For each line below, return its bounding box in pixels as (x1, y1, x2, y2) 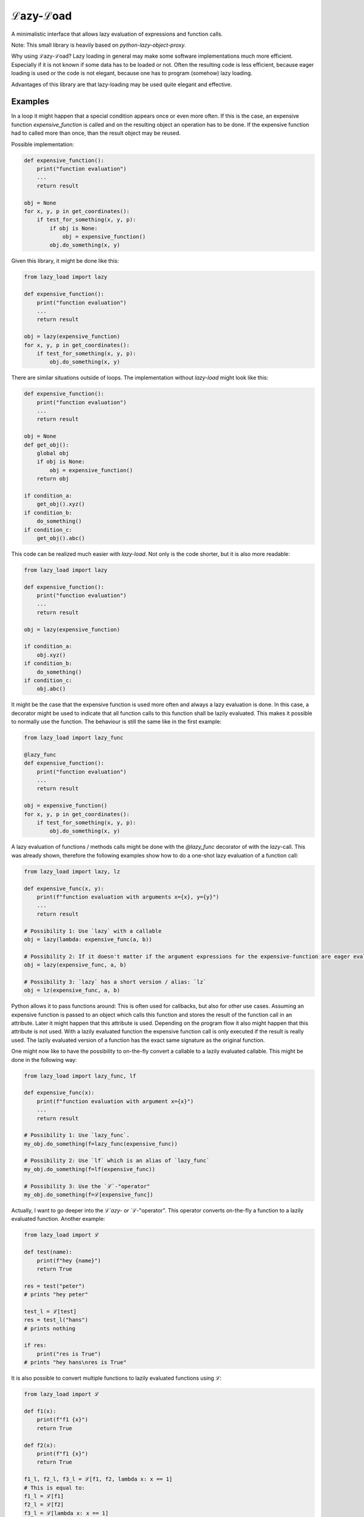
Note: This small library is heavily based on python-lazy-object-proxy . (11, 41, 186, 49)
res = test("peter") (24, 1282, 85, 1289)
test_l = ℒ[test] (24, 1308, 77, 1315)
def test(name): (24, 1249, 73, 1255)
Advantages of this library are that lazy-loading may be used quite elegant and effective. (11, 81, 232, 88)
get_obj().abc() (36, 535, 85, 541)
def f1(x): (24, 1408, 56, 1415)
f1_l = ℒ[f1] (24, 1493, 64, 1499)
